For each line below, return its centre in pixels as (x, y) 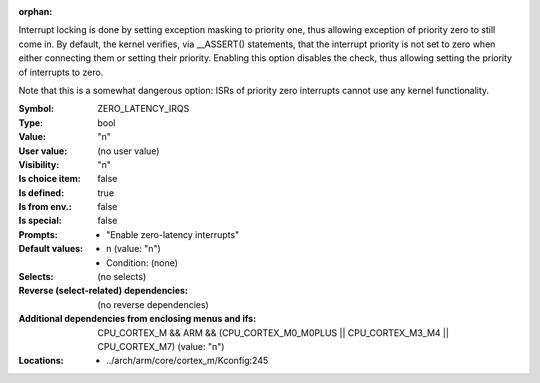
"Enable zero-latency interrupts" (173, 234)
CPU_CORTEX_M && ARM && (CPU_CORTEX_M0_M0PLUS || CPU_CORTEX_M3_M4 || (273, 332)
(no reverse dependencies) (153, 304)
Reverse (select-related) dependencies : (103, 291)
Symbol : (36, 109)
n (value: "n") (134, 249)
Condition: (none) (142, 262)
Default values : (51, 249)
